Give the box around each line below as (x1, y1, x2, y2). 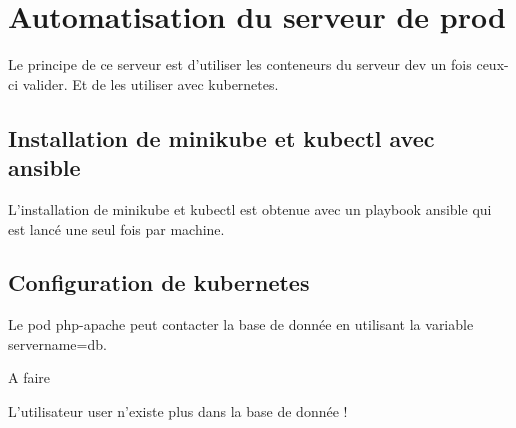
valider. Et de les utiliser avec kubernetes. (22, 73, 279, 94)
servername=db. (8, 333, 107, 354)
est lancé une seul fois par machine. (8, 218, 225, 239)
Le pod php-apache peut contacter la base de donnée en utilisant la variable (8, 314, 474, 335)
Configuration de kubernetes (8, 267, 310, 298)
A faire (8, 367, 51, 388)
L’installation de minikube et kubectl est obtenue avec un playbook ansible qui (8, 198, 492, 219)
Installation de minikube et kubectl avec (8, 122, 435, 153)
